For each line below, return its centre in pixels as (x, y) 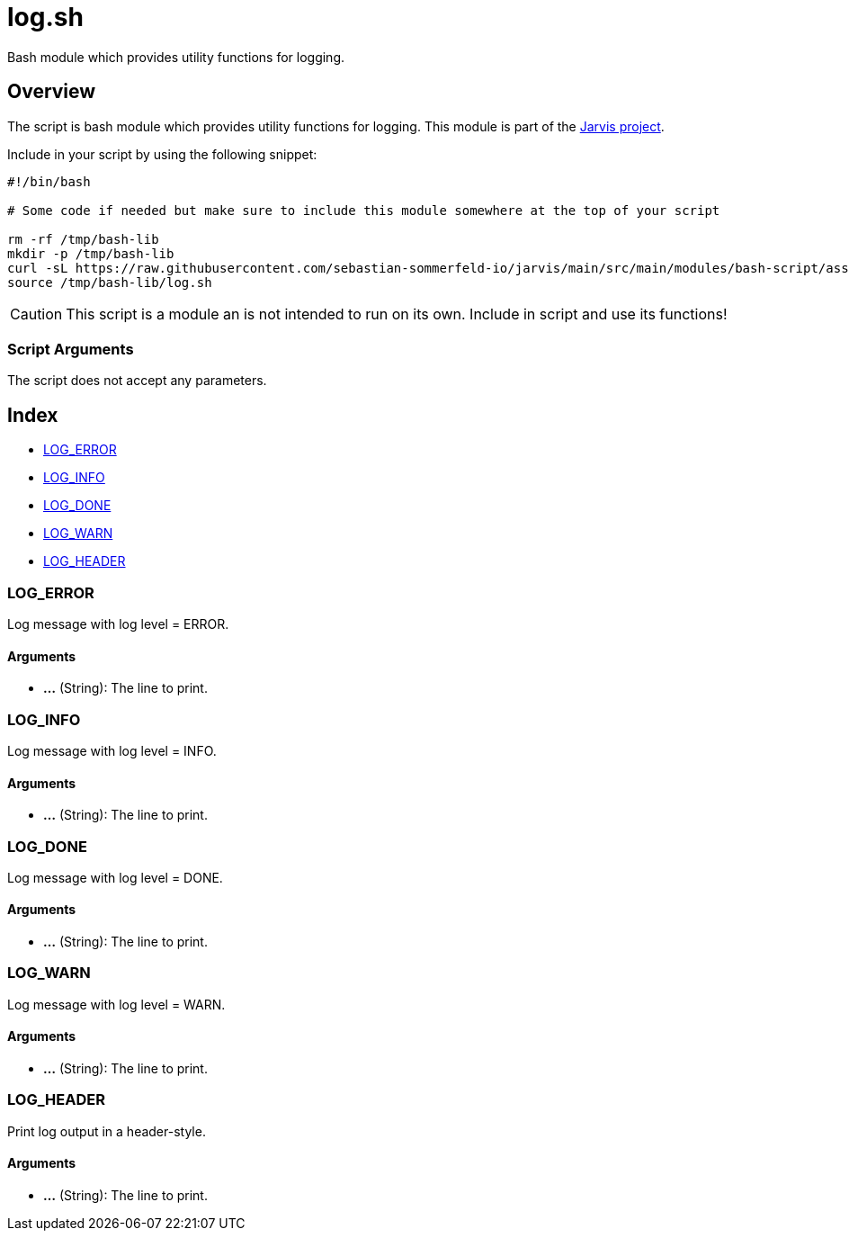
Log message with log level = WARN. (116, 1004)
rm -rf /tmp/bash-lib (83, 239)
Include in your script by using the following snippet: (162, 154)
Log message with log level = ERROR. (118, 623)
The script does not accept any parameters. (137, 381)
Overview (52, 92)
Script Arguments (71, 349)
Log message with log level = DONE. (115, 877)
